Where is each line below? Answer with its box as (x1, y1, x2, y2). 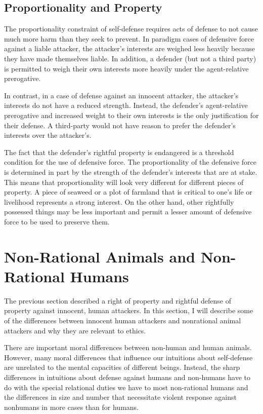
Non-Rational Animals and (4, 246, 195, 267)
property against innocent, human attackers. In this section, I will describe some (4, 305, 253, 316)
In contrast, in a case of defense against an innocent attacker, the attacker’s (4, 90, 239, 100)
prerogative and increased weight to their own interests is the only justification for (4, 109, 259, 120)
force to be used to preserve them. (4, 216, 110, 227)
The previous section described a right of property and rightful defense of (4, 295, 231, 306)
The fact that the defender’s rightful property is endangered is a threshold (4, 146, 234, 157)
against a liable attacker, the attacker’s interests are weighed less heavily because (4, 43, 255, 54)
